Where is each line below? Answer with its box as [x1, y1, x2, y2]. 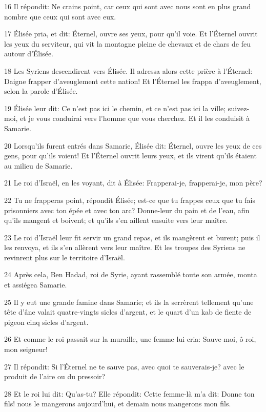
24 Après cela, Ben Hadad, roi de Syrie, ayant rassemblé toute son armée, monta [4, 269, 257, 280]
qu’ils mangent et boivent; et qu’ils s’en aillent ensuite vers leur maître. [4, 215, 228, 225]
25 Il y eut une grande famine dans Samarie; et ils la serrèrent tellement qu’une [4, 296, 254, 307]
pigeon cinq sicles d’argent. [4, 316, 89, 327]
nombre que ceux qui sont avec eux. [4, 11, 116, 22]
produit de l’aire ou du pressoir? [4, 371, 106, 382]
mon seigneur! [4, 344, 48, 355]
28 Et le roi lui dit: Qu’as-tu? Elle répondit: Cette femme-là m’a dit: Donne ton [4, 388, 255, 399]
